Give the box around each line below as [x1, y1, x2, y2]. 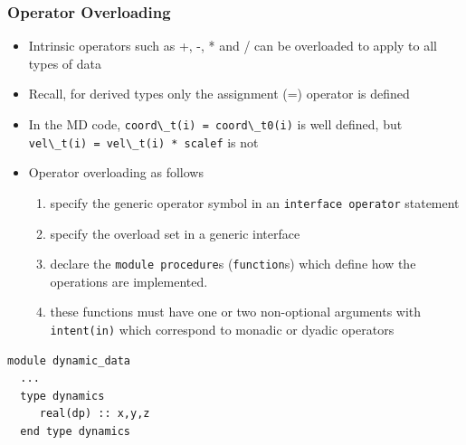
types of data [28, 53, 101, 72]
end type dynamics [20, 425, 131, 439]
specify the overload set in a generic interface [50, 223, 300, 242]
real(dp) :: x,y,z [39, 407, 150, 421]
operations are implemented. [50, 271, 208, 290]
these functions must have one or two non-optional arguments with [50, 302, 422, 321]
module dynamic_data [7, 354, 131, 367]
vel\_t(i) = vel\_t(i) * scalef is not [28, 132, 259, 151]
